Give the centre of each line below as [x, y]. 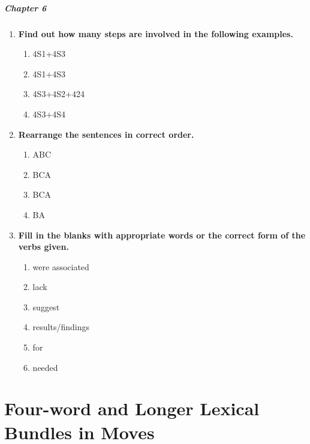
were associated [61, 266]
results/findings [61, 327]
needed [45, 367]
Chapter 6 [25, 7]
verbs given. [43, 247]
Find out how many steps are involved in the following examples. [156, 33]
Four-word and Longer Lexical [132, 408]
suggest [46, 306]
